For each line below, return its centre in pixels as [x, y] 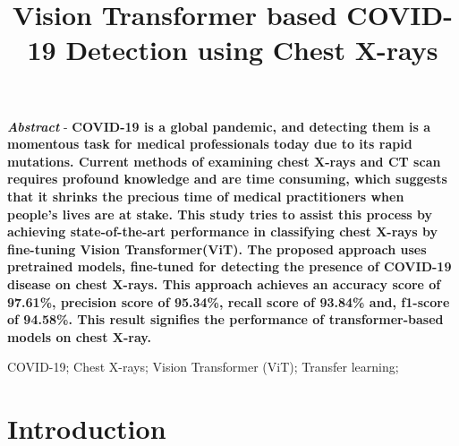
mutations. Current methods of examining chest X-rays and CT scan [224, 161]
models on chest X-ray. [79, 336]
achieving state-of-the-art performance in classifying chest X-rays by [222, 232]
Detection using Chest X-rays [252, 50]
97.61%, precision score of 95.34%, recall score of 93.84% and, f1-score [229, 301]
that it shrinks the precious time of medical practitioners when [206, 196]
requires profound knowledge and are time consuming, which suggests [227, 179]
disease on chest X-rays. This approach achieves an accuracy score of [224, 283]
